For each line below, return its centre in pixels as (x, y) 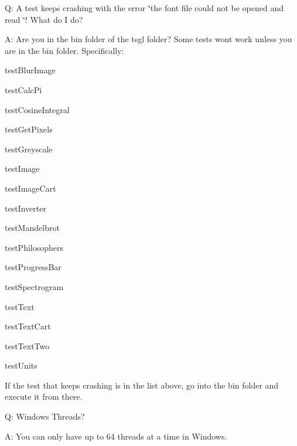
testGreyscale (29, 149)
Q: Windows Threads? (45, 416)
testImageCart (30, 188)
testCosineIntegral (37, 109)
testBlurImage (30, 70)
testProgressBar (33, 267)
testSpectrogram (34, 286)
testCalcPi (23, 89)
